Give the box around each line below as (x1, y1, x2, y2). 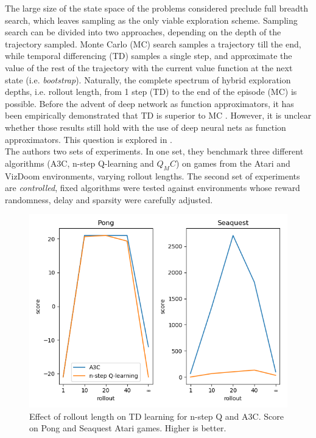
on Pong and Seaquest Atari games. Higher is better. (29, 422, 226, 434)
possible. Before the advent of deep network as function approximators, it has (5, 97, 294, 109)
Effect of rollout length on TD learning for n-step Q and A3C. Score (29, 409, 284, 422)
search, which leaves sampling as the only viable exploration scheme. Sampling (5, 13, 298, 26)
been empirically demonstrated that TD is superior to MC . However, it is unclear (5, 109, 312, 122)
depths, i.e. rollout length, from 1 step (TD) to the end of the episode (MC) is (5, 85, 297, 98)
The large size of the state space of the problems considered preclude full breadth (5, 2, 308, 14)
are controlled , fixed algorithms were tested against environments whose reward (5, 181, 300, 194)
